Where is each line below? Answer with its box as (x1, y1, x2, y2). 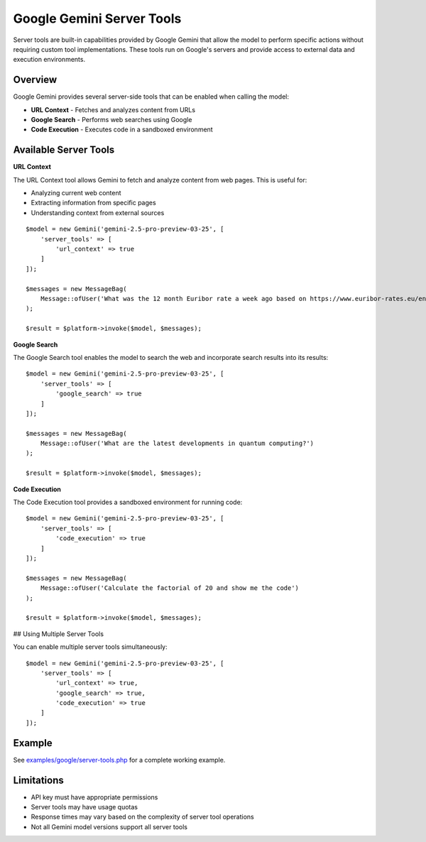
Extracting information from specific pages (31, 199, 156, 207)
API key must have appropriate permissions (31, 792, 158, 802)
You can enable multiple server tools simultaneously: (13, 643, 168, 651)
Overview (13, 74, 58, 86)
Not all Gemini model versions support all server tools (31, 822, 188, 831)
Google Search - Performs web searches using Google (31, 116, 192, 124)
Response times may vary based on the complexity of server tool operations (31, 813, 255, 821)
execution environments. (13, 55, 85, 64)
